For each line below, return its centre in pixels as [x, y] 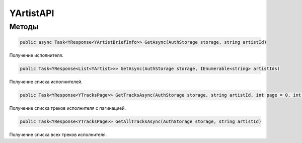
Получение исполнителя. [36, 55]
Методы [24, 27]
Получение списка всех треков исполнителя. [58, 134]
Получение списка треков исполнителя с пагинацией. [67, 108]
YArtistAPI [32, 13]
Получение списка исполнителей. [46, 82]
